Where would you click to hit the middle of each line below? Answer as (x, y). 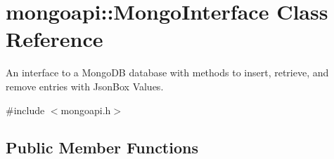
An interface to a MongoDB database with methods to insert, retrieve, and (167, 72)
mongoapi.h (86, 110)
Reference (54, 39)
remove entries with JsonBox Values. (85, 86)
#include (25, 110)
